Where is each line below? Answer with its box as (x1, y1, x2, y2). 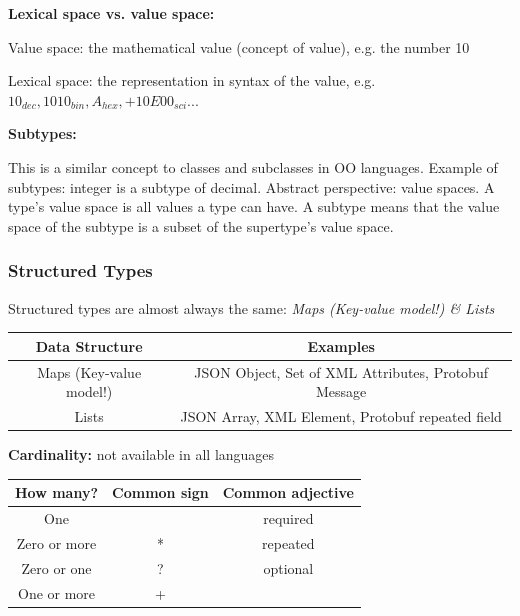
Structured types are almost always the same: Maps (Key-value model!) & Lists (8, 297, 495, 318)
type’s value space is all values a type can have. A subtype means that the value (8, 196, 500, 217)
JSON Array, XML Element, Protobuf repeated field (180, 405, 502, 426)
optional (263, 557, 314, 578)
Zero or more (16, 532, 97, 553)
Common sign (112, 482, 209, 503)
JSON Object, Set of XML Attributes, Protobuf (194, 361, 488, 382)
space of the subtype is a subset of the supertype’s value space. (8, 215, 394, 236)
